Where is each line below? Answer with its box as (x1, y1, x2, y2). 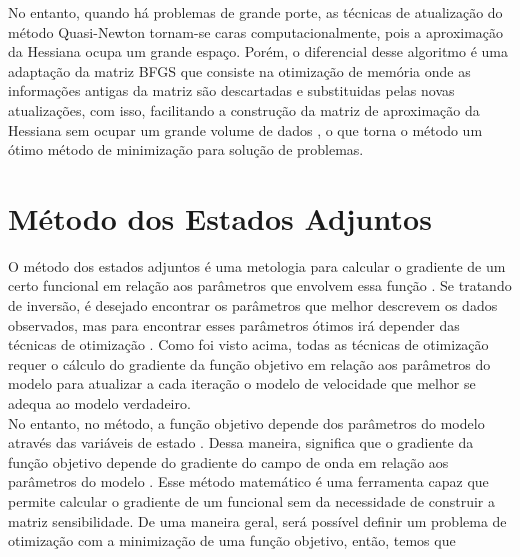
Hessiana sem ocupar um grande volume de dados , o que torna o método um (8, 119, 483, 140)
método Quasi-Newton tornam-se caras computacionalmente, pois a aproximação (8, 21, 504, 42)
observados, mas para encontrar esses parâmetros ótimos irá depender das (8, 314, 460, 335)
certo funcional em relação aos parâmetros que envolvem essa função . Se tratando (8, 275, 512, 296)
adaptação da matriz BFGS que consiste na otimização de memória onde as (8, 60, 471, 81)
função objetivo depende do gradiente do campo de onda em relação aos (8, 451, 449, 472)
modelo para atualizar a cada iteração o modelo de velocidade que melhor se (8, 373, 476, 394)
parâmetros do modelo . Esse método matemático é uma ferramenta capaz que (8, 471, 489, 492)
